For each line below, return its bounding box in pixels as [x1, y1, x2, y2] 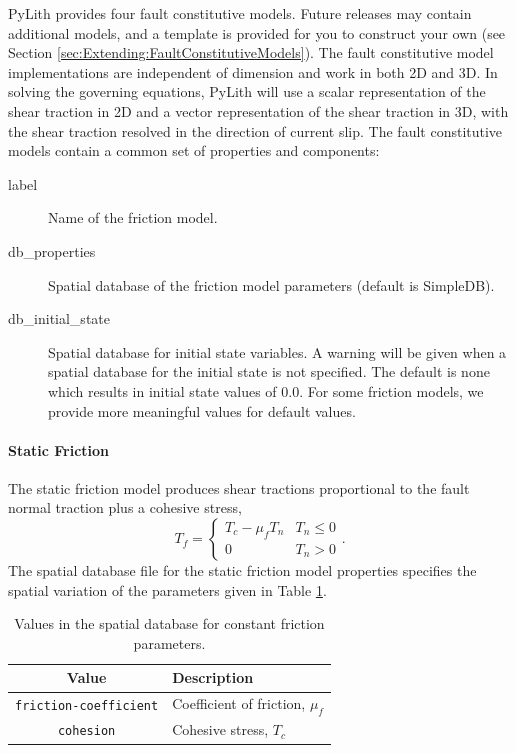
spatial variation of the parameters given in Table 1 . [8, 579, 327, 600]
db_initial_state [8, 308, 110, 329]
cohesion [57, 724, 116, 739]
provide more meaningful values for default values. [48, 400, 356, 421]
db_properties [8, 240, 96, 261]
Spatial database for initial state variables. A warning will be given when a [48, 341, 507, 362]
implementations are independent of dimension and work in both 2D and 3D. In [8, 61, 498, 82]
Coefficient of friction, [172, 693, 306, 714]
